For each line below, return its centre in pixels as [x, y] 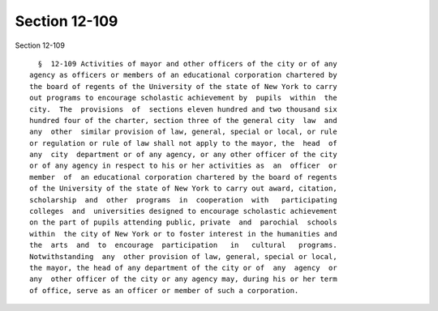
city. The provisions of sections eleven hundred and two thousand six [183, 109]
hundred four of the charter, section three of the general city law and [183, 120]
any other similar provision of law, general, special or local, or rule [183, 132]
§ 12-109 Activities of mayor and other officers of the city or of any [187, 64]
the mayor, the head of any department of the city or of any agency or [183, 268]
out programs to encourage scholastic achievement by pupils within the [183, 98]
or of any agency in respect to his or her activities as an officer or [183, 166]
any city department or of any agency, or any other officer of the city [183, 155]
